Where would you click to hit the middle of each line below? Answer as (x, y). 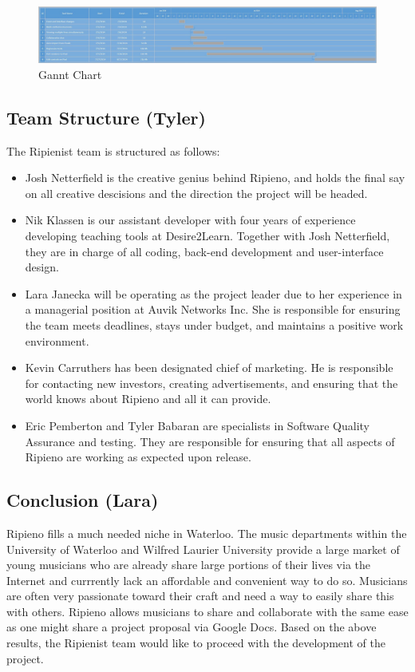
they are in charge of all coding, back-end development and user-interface (204, 251)
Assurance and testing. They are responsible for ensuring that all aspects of (210, 441)
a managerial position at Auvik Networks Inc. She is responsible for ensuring (213, 309)
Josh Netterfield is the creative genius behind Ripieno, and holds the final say (215, 178)
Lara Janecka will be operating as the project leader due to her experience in (213, 293)
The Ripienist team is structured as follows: (113, 150)
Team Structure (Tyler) (106, 117)
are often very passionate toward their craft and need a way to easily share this (200, 596)
